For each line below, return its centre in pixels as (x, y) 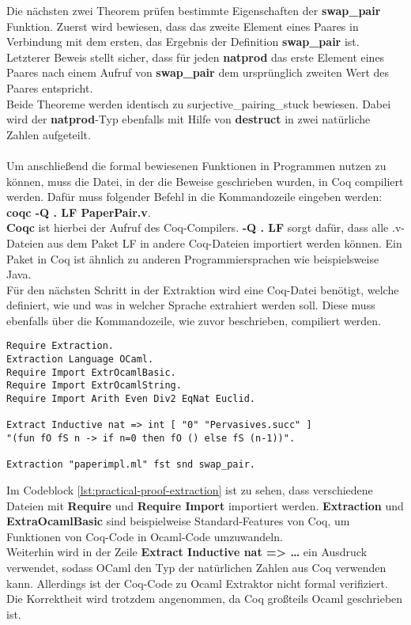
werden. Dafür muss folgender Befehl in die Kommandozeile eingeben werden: (194, 197)
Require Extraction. (60, 346)
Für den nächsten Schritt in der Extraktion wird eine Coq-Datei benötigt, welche (203, 289)
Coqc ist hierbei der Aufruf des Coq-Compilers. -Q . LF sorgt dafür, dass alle (198, 227)
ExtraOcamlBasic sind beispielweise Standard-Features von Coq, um (178, 521)
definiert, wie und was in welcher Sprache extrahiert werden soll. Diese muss (191, 305)
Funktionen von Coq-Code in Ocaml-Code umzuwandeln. (145, 536)
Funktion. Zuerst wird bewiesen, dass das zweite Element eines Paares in (183, 26)
